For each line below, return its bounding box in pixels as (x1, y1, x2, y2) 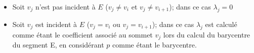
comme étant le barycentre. (112, 39, 197, 50)
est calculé (205, 18, 237, 29)
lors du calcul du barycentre (163, 29, 250, 39)
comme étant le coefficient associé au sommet (12, 29, 153, 39)
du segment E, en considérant (12, 39, 104, 50)
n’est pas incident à (35, 1, 96, 11)
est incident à (35, 18, 77, 29)
